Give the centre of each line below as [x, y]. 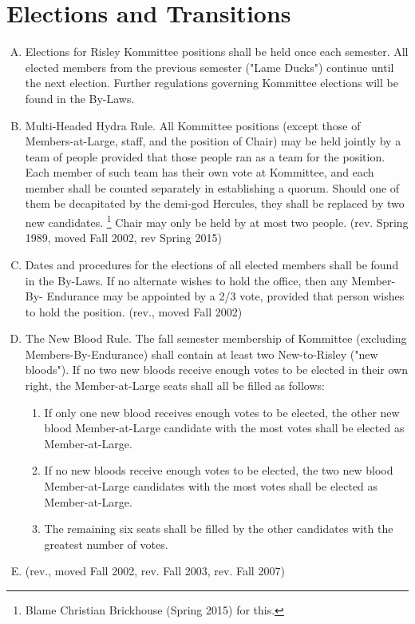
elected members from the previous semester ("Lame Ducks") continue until [209, 67]
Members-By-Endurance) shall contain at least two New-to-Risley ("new [202, 354]
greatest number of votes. [106, 544]
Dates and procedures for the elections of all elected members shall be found [212, 264]
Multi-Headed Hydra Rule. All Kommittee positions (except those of [193, 125]
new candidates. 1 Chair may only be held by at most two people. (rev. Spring [217, 221]
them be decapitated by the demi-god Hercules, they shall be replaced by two [215, 203]
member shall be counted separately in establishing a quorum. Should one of [212, 187]
